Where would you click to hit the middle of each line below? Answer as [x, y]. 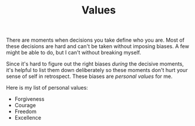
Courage [25, 105]
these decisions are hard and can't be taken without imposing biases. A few [98, 46]
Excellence [28, 118]
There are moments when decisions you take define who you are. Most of [95, 40]
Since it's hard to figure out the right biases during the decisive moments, [95, 64]
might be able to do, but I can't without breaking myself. [74, 53]
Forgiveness [29, 99]
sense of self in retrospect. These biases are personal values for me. [90, 76]
